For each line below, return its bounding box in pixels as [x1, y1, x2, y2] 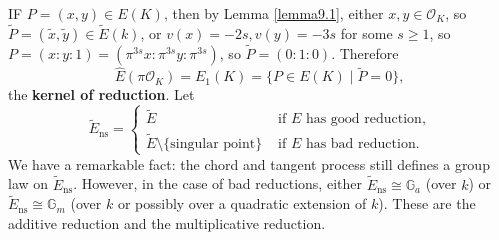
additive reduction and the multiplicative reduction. [8, 213, 326, 234]
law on [8, 173, 49, 194]
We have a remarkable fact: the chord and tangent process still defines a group [8, 153, 490, 174]
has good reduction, [305, 112, 426, 127]
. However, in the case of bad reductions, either [73, 173, 362, 194]
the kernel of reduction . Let [8, 84, 195, 105]
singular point [170, 136, 256, 151]
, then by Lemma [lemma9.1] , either [163, 3, 384, 23]
